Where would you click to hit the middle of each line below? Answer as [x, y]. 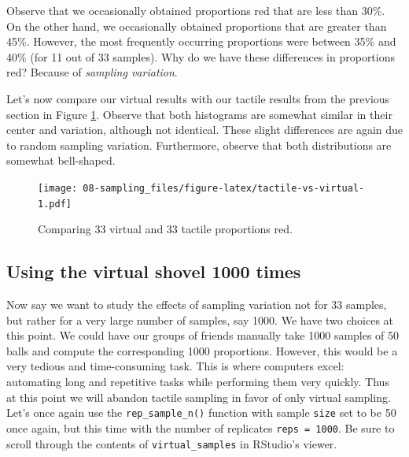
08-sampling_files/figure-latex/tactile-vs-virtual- [224, 188]
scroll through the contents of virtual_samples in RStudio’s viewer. [172, 443]
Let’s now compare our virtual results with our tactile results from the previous [198, 98]
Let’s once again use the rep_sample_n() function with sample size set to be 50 [201, 412]
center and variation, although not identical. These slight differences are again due [204, 130]
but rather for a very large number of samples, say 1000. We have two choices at [200, 320]
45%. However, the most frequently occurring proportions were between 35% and [201, 41]
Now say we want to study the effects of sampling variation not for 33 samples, [197, 305]
